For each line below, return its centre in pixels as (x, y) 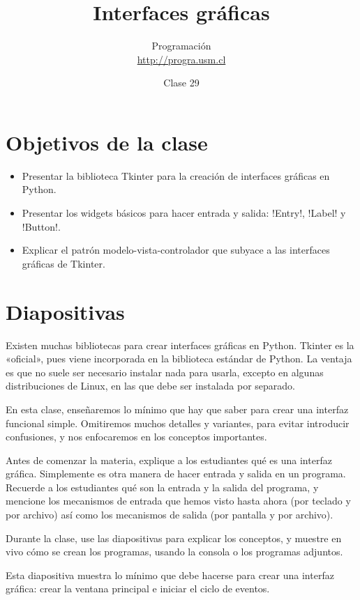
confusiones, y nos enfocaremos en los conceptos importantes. (136, 437)
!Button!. (41, 226)
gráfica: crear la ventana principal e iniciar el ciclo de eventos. (138, 589)
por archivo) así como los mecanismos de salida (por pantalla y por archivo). (170, 515)
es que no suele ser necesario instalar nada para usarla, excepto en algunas (165, 372)
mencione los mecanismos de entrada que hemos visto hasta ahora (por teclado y (178, 501)
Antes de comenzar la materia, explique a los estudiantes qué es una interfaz (169, 460)
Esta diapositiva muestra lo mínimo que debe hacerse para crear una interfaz (170, 575)
